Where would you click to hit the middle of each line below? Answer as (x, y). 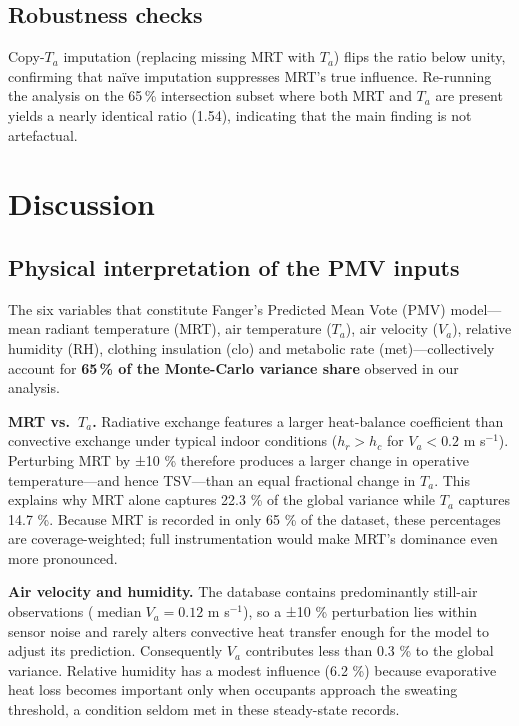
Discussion (81, 203)
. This (452, 479)
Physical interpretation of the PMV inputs (234, 266)
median (119, 613)
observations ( (51, 611)
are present (469, 95)
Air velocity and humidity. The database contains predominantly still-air (243, 591)
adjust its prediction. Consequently (115, 650)
